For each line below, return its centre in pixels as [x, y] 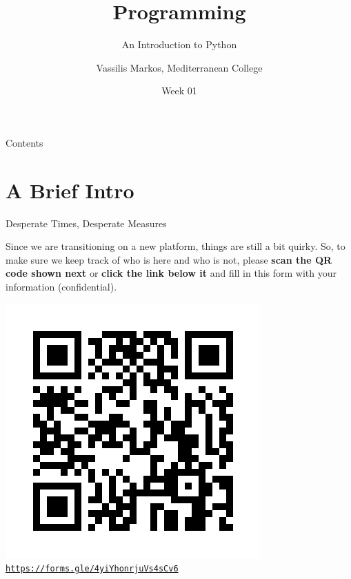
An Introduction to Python [179, 44]
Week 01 [179, 91]
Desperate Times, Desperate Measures [86, 223]
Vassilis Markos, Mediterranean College [179, 67]
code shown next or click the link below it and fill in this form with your [171, 273]
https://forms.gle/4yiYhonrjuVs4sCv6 [92, 569]
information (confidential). [61, 286]
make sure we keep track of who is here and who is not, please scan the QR [169, 259]
